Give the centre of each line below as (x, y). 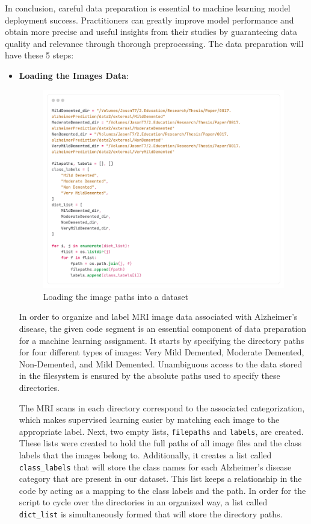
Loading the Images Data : (74, 75)
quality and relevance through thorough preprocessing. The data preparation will (154, 43)
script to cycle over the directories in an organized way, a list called (143, 502)
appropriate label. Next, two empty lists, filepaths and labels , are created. (161, 431)
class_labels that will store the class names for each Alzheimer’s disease (155, 466)
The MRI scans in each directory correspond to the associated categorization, (162, 407)
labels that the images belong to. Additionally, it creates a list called (145, 455)
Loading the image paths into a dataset (115, 296)
